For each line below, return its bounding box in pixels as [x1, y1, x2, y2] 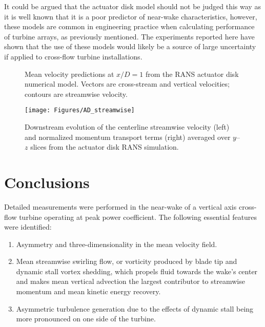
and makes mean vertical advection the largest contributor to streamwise [16, 276, 245, 287]
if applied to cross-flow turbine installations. [4, 51, 142, 62]
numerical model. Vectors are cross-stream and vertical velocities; [25, 78, 230, 89]
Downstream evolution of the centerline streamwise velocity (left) [25, 121, 230, 132]
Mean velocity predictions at [25, 68, 114, 79]
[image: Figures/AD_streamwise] [25, 107, 135, 114]
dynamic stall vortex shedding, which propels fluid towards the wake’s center [16, 265, 258, 276]
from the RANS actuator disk [145, 68, 239, 79]
